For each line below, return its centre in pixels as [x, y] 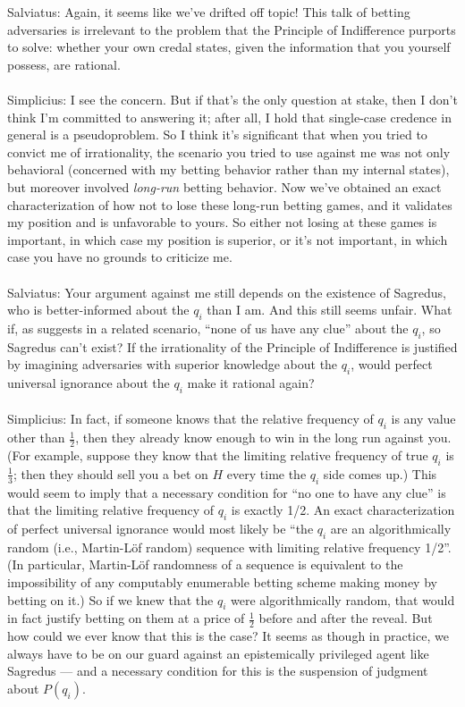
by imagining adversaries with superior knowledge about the [173, 364]
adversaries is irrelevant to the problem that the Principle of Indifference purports [232, 29]
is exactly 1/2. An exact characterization [343, 510]
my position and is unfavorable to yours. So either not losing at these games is [222, 222]
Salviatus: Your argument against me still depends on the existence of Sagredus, [227, 292]
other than [36, 438]
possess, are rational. [64, 64]
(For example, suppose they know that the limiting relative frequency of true [218, 455]
